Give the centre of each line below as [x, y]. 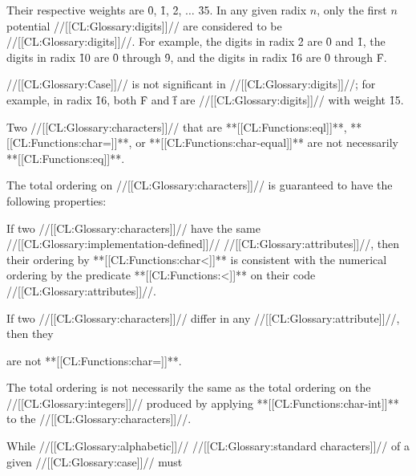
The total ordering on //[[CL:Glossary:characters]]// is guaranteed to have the [200, 185]
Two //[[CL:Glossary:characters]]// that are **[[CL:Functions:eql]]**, [177, 126]
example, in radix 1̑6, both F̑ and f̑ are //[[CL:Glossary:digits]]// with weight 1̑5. [205, 99]
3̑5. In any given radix [252, 10]
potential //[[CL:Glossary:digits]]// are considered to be [144, 25]
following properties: [57, 200]
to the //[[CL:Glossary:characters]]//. [99, 419]
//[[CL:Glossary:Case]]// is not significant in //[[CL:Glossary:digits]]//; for [191, 84]
